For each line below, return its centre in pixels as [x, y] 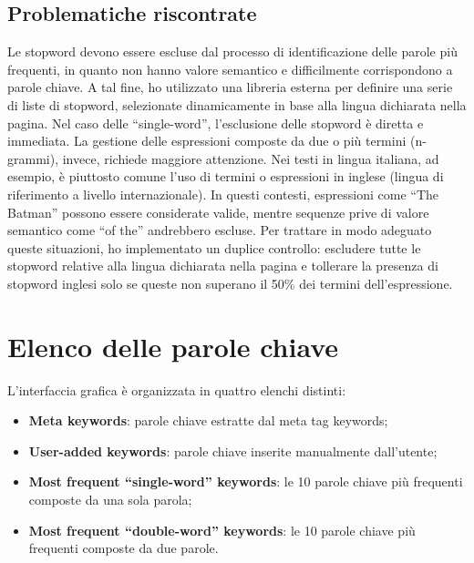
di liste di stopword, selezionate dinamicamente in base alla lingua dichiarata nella [237, 104]
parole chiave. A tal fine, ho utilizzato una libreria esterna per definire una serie [230, 87]
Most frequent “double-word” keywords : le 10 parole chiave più [222, 530]
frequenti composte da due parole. [124, 548]
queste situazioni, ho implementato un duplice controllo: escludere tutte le [214, 247]
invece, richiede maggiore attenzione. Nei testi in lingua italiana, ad [251, 158]
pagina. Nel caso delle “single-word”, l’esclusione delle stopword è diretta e [216, 123]
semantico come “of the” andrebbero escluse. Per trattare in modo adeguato [220, 230]
